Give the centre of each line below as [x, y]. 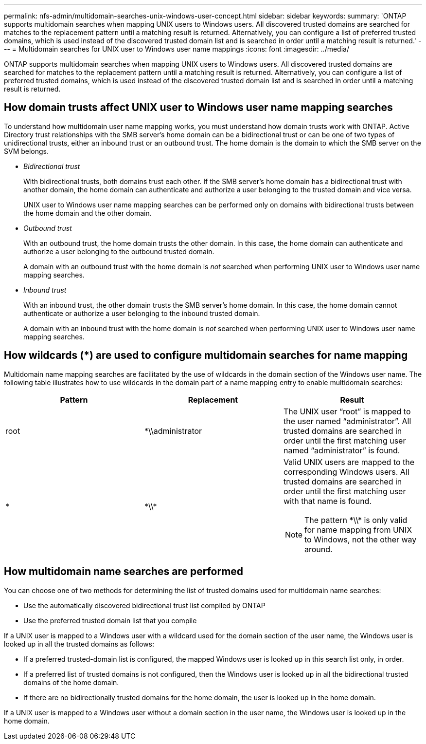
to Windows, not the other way [361, 539]
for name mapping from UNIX [358, 530]
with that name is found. [328, 501]
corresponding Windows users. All [346, 472]
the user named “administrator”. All [347, 421]
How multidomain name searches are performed [124, 572]
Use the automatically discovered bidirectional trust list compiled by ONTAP [144, 605]
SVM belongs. [27, 151]
